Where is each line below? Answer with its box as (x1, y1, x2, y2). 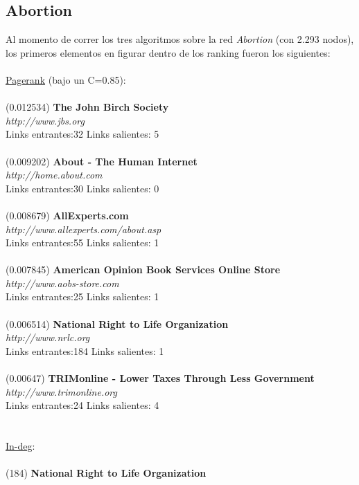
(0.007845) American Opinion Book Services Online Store (6, 262, 281, 277)
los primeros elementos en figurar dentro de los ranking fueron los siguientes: (6, 45, 331, 60)
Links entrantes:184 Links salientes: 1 (6, 343, 164, 358)
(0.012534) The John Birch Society (6, 100, 169, 114)
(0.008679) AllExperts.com (6, 208, 129, 222)
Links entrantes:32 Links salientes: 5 (6, 127, 159, 141)
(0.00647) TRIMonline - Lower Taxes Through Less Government (6, 371, 315, 385)
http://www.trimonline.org (6, 384, 117, 399)
